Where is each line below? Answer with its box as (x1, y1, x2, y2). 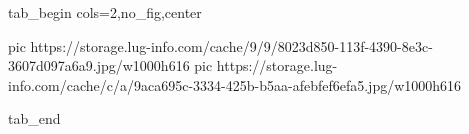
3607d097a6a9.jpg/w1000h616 (8, 55, 190, 76)
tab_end (8, 108, 61, 129)
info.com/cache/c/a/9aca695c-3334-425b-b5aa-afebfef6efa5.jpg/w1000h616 (8, 74, 462, 95)
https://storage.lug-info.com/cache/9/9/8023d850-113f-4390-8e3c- (30, 35, 433, 56)
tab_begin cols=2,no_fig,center (8, 2, 202, 22)
